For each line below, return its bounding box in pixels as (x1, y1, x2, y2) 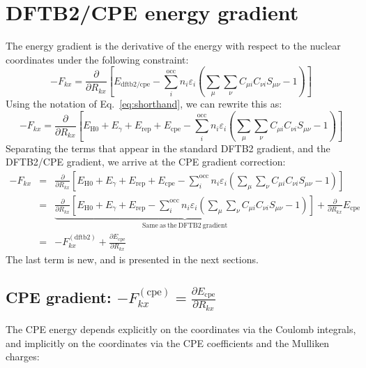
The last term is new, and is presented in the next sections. (6, 251, 259, 266)
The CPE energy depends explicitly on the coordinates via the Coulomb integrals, (6, 322, 356, 337)
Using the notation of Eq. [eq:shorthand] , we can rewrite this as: (6, 96, 282, 111)
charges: (6, 349, 40, 364)
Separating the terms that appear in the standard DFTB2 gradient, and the (6, 140, 330, 155)
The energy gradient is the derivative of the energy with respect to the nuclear (6, 38, 341, 53)
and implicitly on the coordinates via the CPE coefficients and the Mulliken (6, 335, 330, 350)
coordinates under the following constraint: (6, 52, 189, 66)
